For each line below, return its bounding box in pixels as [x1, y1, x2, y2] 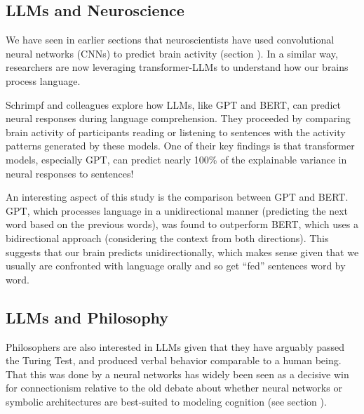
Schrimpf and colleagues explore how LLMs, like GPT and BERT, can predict [6, 97, 341, 112]
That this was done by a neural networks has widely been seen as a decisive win [6, 366, 349, 381]
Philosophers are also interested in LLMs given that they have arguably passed [6, 339, 345, 354]
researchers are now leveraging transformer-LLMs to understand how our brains [6, 60, 349, 74]
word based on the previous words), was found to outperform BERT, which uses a [6, 217, 358, 232]
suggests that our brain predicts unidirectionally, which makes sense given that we [6, 244, 359, 259]
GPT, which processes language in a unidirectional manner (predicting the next [6, 203, 348, 218]
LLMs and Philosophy [6, 306, 169, 328]
